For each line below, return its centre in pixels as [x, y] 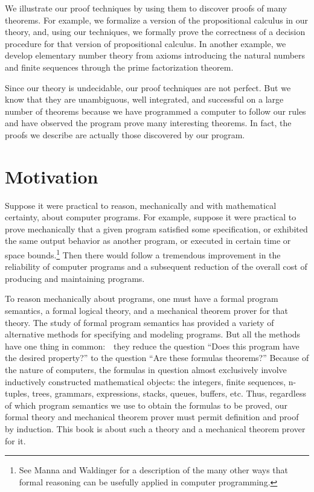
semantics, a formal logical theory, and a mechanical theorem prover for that [146, 311]
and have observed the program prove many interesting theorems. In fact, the [148, 123]
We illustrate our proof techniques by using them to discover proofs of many [146, 8]
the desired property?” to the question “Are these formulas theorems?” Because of [157, 358]
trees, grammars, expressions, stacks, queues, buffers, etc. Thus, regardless [169, 393]
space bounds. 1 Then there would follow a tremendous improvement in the [143, 254]
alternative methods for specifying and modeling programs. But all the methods [153, 334]
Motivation [52, 176]
